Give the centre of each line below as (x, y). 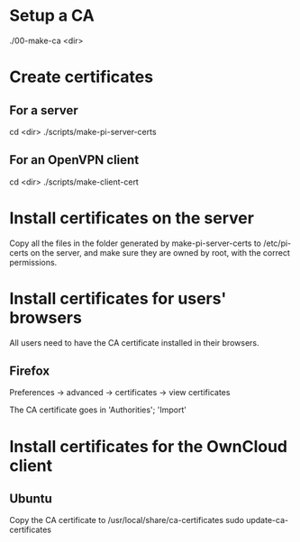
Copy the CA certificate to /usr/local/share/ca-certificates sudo (127, 520)
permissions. (33, 262)
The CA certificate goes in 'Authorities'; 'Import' (98, 410)
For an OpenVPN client (74, 160)
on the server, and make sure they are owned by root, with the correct (160, 252)
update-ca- (268, 520)
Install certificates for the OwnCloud (149, 446)
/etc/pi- (277, 243)
